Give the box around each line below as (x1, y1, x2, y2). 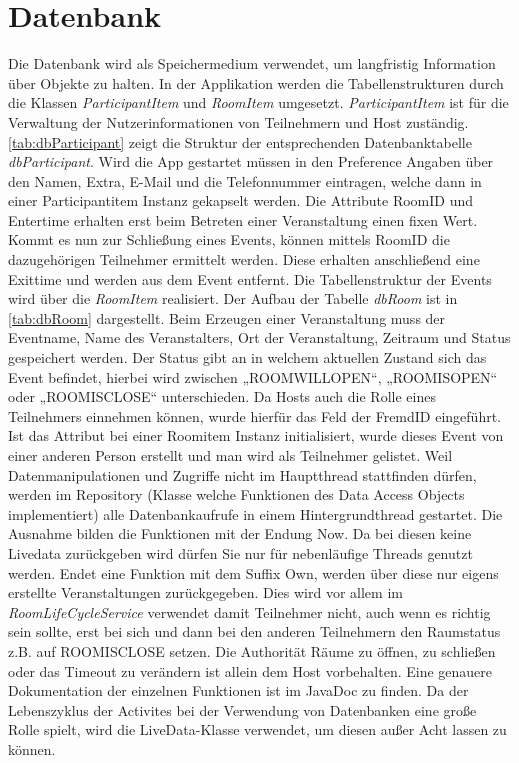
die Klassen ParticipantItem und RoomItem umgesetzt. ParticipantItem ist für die (8, 92, 509, 113)
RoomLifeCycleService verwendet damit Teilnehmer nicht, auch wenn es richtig (8, 601, 491, 622)
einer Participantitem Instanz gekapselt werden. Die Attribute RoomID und (8, 190, 474, 211)
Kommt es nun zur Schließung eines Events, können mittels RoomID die (8, 229, 450, 250)
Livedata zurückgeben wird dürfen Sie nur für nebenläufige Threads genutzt (8, 542, 473, 563)
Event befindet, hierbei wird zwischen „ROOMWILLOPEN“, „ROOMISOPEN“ (8, 366, 498, 387)
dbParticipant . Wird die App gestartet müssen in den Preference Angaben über (8, 151, 494, 172)
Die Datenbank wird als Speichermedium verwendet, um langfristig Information (8, 53, 496, 74)
